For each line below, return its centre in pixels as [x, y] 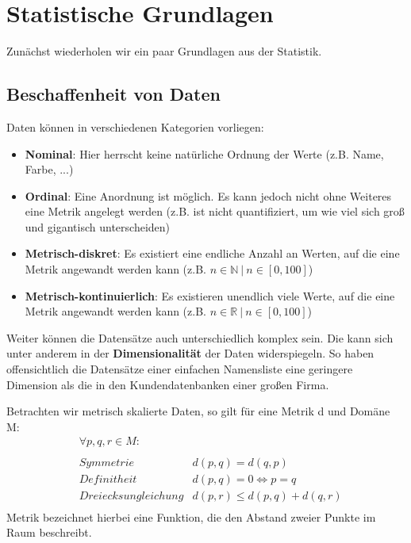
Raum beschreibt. [49, 532]
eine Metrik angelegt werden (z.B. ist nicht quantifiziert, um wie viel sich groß [215, 211]
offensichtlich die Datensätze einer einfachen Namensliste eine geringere [180, 369]
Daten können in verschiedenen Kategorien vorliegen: [135, 126]
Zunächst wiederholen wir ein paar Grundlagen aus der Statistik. [164, 51]
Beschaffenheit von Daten [113, 94]
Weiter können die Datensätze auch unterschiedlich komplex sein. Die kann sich [200, 337]
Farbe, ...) [49, 169]
